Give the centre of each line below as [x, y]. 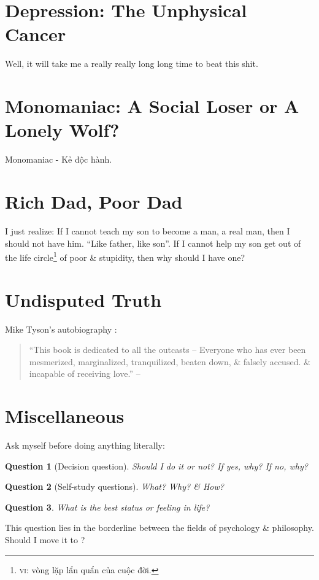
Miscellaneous [65, 416]
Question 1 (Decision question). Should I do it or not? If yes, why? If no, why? [156, 466]
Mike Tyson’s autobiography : [61, 329]
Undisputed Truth [83, 299]
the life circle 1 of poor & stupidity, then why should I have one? [125, 256]
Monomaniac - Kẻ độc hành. [59, 159]
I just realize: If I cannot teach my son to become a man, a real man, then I [148, 230]
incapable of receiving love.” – [85, 373]
